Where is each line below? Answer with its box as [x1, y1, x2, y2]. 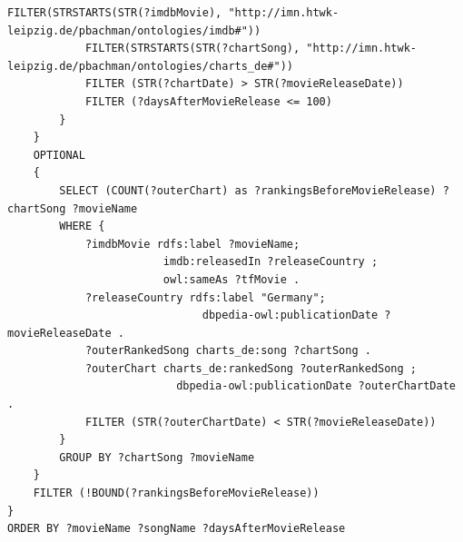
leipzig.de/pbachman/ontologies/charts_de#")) [7, 59, 293, 73]
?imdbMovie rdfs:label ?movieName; [84, 237, 300, 251]
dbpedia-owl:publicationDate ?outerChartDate [176, 379, 456, 393]
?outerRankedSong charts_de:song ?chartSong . [84, 344, 371, 358]
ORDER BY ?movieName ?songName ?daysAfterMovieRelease [7, 522, 346, 536]
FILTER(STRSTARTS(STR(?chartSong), [84, 42, 300, 55]
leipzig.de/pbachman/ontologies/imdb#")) [7, 24, 261, 37]
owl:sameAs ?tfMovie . [163, 272, 300, 286]
